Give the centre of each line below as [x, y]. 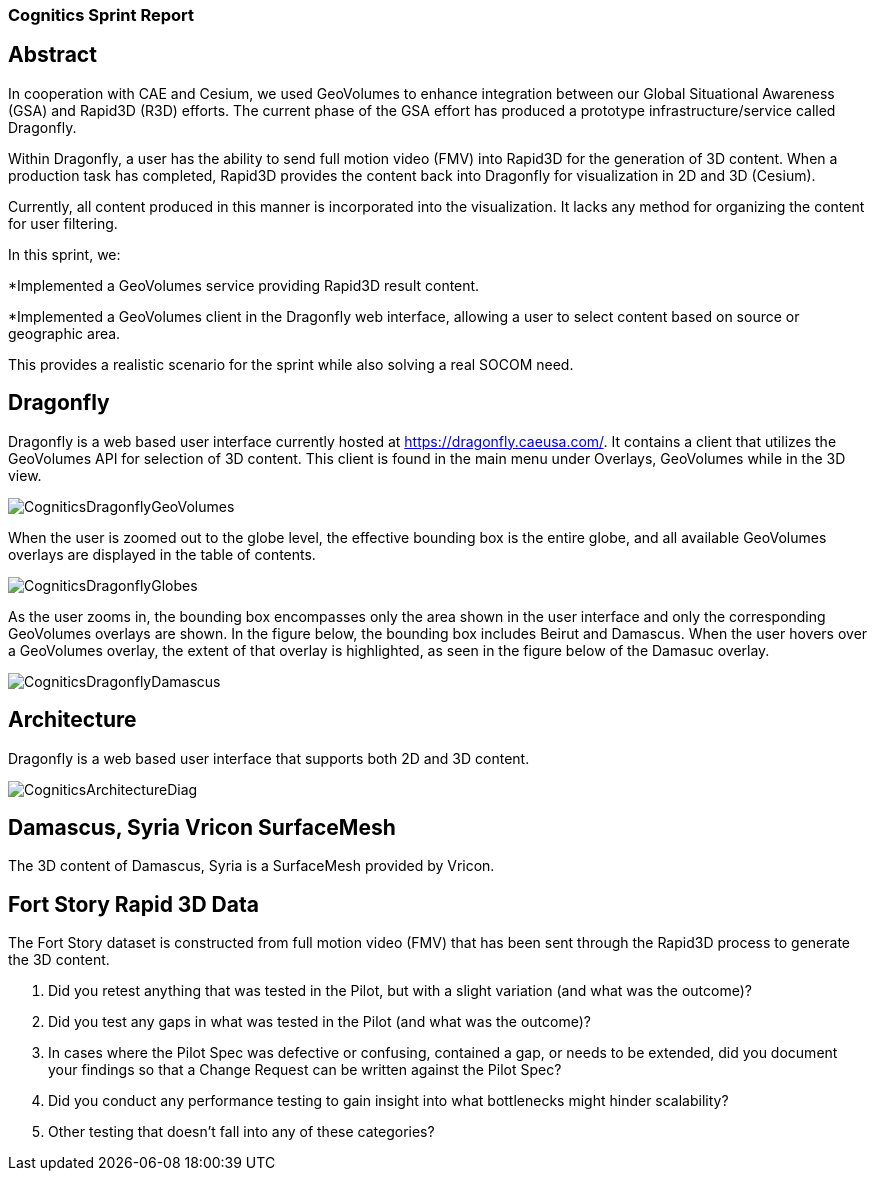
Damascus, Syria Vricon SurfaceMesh [202, 827]
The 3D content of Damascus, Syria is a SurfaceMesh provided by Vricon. [251, 866]
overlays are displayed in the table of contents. [162, 554]
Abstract [52, 55]
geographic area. [64, 333]
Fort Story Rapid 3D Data [133, 904]
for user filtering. [63, 223]
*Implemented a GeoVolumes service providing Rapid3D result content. [244, 285]
